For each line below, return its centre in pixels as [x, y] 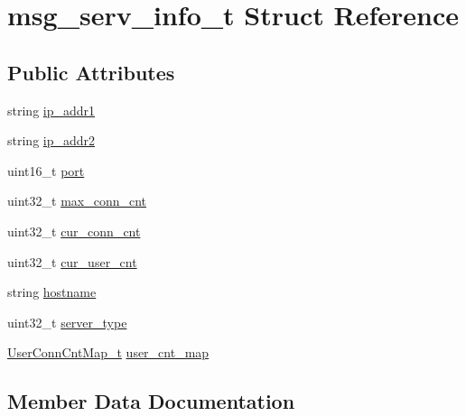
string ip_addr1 [51, 110]
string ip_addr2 [51, 140]
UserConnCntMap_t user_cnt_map [108, 352]
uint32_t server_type [67, 322]
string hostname [52, 292]
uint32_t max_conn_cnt [77, 201]
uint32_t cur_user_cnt [72, 261]
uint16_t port [46, 170]
